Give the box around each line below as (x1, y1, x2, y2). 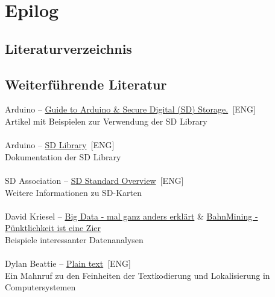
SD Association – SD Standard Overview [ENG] (5, 174, 184, 186)
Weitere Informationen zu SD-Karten (5, 186, 142, 198)
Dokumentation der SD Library (5, 150, 121, 163)
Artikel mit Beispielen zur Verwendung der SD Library (5, 114, 207, 127)
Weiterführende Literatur (5, 74, 167, 93)
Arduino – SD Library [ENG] (5, 139, 115, 151)
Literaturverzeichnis (5, 39, 132, 57)
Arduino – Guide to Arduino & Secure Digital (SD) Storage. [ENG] (5, 103, 256, 116)
